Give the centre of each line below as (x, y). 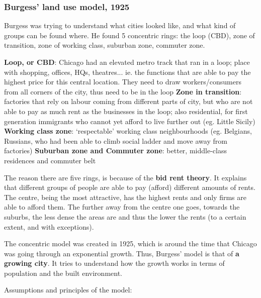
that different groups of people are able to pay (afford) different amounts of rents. (130, 187)
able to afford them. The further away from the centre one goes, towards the (122, 207)
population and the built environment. (63, 273)
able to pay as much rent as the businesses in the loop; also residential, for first (126, 111)
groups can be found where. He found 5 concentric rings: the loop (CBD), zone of (129, 35)
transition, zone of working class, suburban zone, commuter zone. (105, 45)
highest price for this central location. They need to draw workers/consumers (123, 82)
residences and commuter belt (50, 160)
